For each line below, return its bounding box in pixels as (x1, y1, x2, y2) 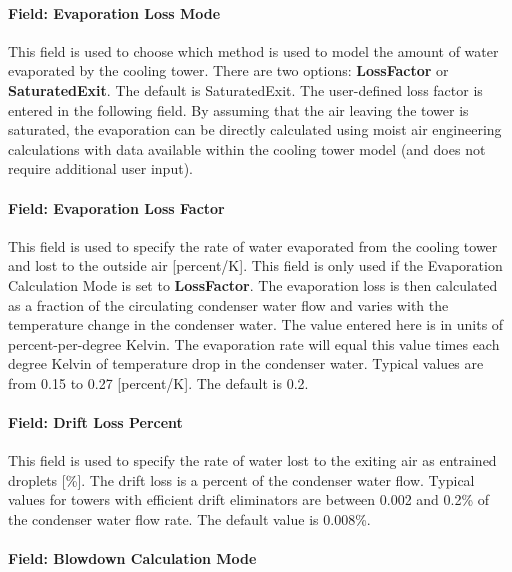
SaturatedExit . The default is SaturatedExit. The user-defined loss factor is (8, 79, 483, 100)
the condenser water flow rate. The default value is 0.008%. (8, 509, 371, 530)
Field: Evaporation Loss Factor (8, 197, 225, 218)
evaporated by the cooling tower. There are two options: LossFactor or (8, 60, 449, 81)
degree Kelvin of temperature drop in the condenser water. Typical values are (8, 353, 484, 374)
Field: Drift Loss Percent (8, 412, 183, 433)
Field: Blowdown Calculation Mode (8, 548, 257, 569)
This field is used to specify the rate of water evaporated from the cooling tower (8, 235, 498, 256)
